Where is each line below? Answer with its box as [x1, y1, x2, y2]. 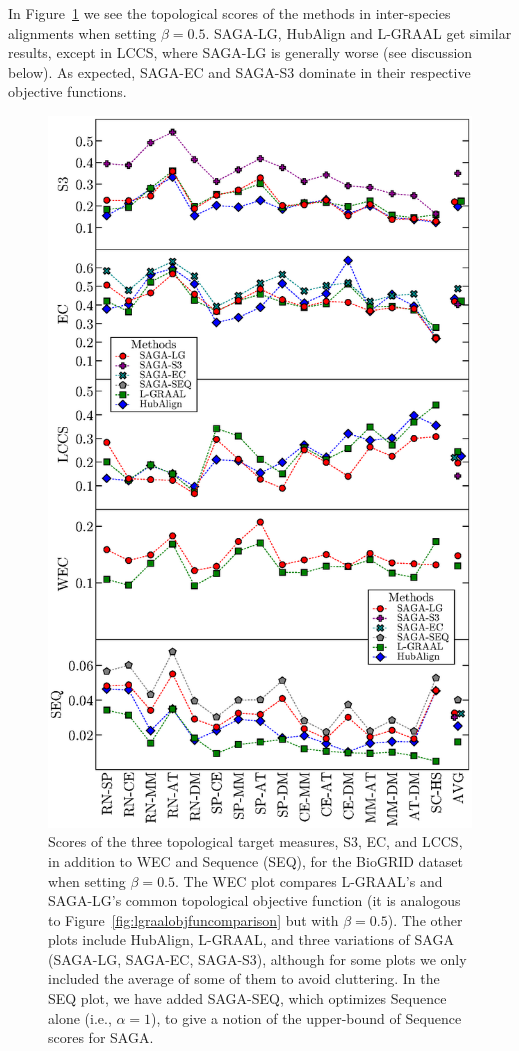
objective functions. [8, 81, 127, 102]
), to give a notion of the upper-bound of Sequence [151, 1007, 462, 1028]
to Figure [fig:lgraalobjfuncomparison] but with [48, 909, 339, 930]
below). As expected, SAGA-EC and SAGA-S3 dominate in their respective [8, 61, 471, 82]
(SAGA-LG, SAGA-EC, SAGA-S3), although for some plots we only [48, 948, 467, 969]
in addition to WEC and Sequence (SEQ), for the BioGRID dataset [48, 850, 464, 871]
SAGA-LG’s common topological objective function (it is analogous [48, 890, 461, 911]
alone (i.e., [48, 1007, 112, 1028]
